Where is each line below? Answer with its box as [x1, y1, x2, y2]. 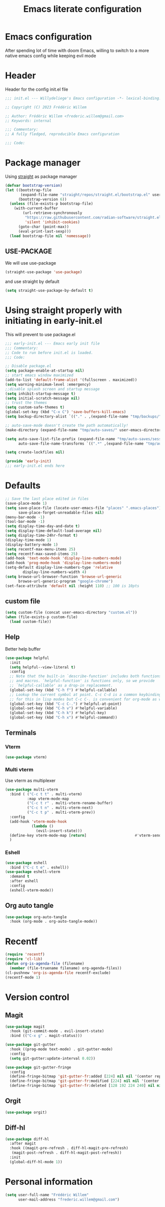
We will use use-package [5, 260, 56, 266]
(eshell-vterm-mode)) [9, 888, 54, 893]
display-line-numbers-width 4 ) [23, 570, 87, 575]
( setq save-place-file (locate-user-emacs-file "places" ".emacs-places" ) [5, 505, 162, 511]
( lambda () [31, 824, 54, 828]
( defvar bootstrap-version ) [5, 183, 63, 188]
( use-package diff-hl [5, 1137, 50, 1141]
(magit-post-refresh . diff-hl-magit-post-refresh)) [11, 1150, 122, 1155]
